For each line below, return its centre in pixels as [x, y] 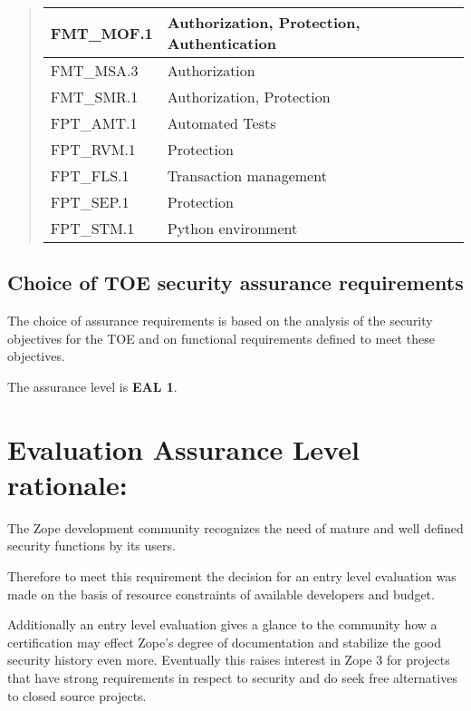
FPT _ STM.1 [92, 228]
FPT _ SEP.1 [90, 202]
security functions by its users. [91, 545]
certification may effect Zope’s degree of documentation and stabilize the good [224, 642]
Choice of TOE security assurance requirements [235, 282]
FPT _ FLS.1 [90, 175]
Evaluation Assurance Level [183, 448]
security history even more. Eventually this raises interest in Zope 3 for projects [229, 660]
